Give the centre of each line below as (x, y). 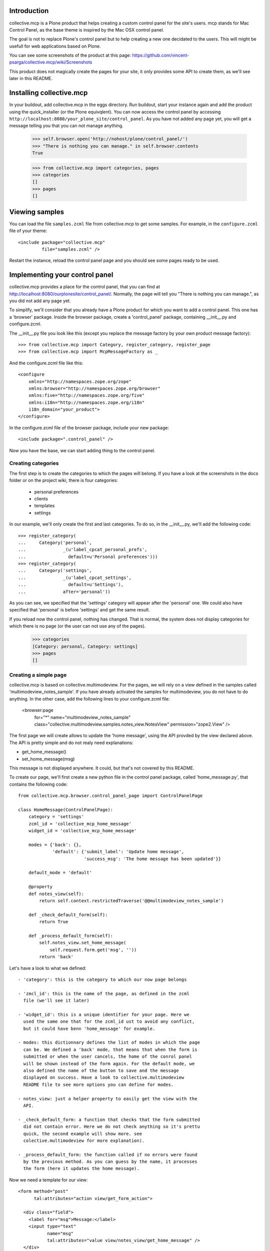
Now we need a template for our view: (48, 1180)
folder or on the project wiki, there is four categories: (64, 480)
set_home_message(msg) (48, 759)
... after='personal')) (64, 591)
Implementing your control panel (61, 275)
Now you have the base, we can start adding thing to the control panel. (82, 450)
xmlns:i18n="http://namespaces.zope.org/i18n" (86, 402)
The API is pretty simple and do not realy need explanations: (71, 743)
